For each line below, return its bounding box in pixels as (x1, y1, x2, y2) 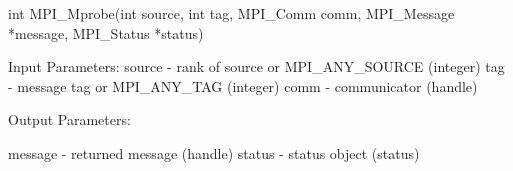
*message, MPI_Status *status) (8, 22, 204, 43)
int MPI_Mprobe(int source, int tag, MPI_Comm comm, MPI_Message (8, 3, 455, 23)
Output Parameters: (8, 109, 131, 130)
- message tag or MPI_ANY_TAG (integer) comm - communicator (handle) (8, 75, 478, 96)
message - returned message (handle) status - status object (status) (8, 142, 420, 163)
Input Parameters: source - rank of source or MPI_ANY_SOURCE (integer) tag (8, 56, 505, 77)
